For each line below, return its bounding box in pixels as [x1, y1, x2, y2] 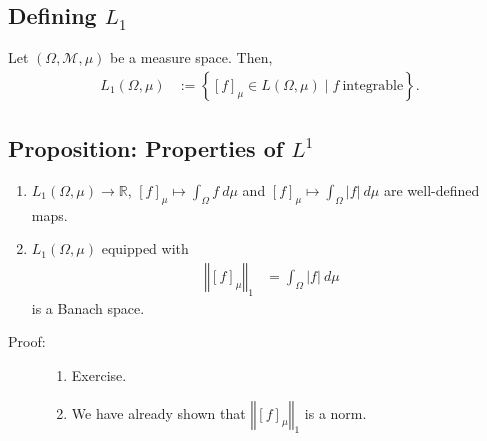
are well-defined [383, 180, 480, 201]
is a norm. [304, 402, 367, 423]
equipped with [101, 238, 189, 259]
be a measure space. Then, [110, 47, 273, 68]
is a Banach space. [31, 297, 145, 318]
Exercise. [71, 365, 127, 386]
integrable [342, 78, 404, 93]
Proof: [8, 331, 46, 352]
